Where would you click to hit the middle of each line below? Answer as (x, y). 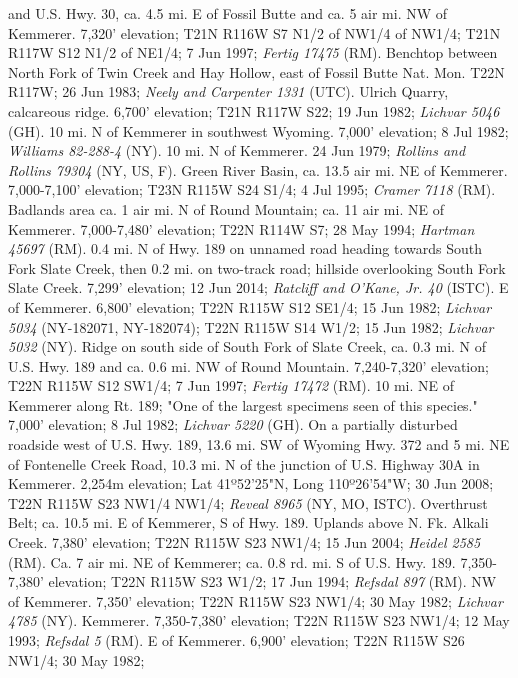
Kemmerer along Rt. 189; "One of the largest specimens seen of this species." (243, 404)
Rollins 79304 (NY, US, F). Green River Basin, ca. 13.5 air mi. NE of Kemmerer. (258, 169)
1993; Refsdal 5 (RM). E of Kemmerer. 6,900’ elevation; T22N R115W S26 (236, 640)
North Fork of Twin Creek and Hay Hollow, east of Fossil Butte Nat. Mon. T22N (256, 71)
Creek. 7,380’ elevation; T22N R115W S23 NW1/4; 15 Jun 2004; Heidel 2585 (244, 542)
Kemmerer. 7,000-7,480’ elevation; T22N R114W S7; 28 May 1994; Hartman (241, 228)
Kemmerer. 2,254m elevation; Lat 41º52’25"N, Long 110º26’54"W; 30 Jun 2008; (251, 483)
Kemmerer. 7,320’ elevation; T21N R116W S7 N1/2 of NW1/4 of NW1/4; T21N (254, 32)
